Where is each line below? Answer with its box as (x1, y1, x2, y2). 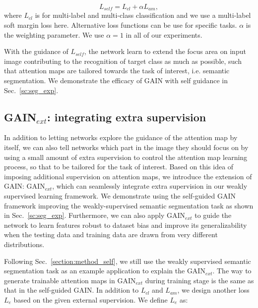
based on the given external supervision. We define (13, 294, 168, 305)
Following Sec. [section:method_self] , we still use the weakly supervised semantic (4, 256, 251, 266)
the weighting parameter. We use (4, 29, 104, 40)
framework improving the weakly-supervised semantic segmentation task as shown (4, 200, 254, 210)
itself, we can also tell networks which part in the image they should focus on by (4, 142, 249, 152)
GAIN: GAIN (4, 181, 45, 191)
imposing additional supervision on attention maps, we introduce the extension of (4, 171, 252, 181)
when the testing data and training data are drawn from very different (4, 229, 218, 240)
